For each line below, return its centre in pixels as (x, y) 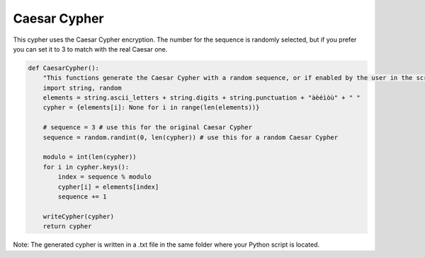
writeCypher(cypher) (79, 216)
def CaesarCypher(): (63, 68)
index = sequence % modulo (104, 177)
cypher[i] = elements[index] (108, 187)
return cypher (67, 227)
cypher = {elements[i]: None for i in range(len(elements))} (151, 107)
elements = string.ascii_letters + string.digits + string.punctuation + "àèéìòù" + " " (202, 98)
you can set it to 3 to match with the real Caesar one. (90, 49)
